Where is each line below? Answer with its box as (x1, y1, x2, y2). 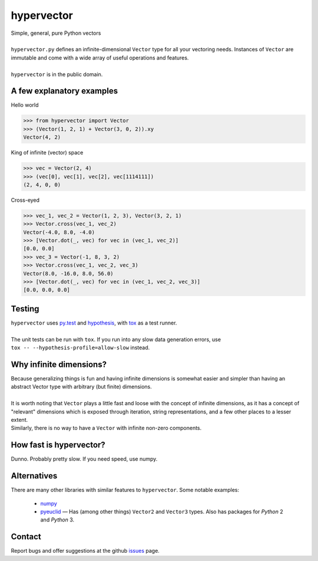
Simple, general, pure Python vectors (11, 29, 101, 37)
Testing (11, 304, 39, 314)
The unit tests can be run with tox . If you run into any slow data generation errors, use (11, 336, 221, 343)
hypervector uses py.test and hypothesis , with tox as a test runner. (11, 319, 177, 326)
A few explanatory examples (11, 86, 118, 96)
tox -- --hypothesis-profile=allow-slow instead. (11, 344, 150, 351)
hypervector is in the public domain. (11, 71, 103, 78)
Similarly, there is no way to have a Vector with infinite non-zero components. (11, 425, 202, 432)
